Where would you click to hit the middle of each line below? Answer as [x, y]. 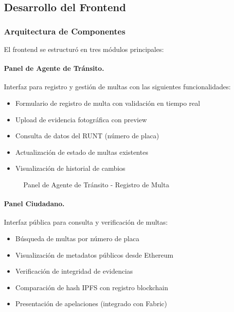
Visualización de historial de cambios [70, 168]
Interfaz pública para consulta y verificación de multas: [86, 222]
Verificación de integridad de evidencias [74, 271]
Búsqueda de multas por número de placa [77, 238]
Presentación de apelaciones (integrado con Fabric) [91, 304]
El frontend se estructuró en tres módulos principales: [84, 49]
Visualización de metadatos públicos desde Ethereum [94, 255]
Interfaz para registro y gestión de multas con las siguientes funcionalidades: [117, 87]
